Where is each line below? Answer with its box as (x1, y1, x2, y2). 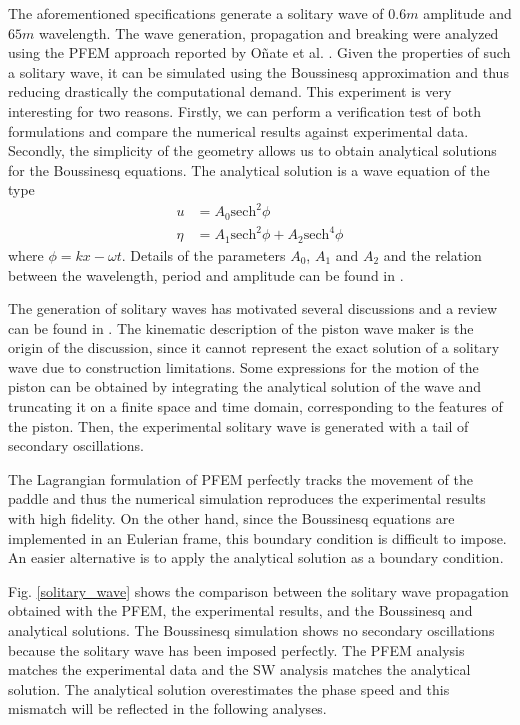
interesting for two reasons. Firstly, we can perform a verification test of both (8, 100, 481, 121)
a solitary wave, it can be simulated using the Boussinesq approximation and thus (8, 61, 509, 82)
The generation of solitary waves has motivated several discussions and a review (8, 298, 498, 319)
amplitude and (423, 3, 512, 23)
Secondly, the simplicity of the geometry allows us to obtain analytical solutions (8, 140, 497, 161)
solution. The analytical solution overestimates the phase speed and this (8, 678, 450, 699)
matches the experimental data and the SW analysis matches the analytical (8, 659, 471, 680)
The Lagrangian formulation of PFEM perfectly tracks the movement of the (8, 468, 473, 489)
